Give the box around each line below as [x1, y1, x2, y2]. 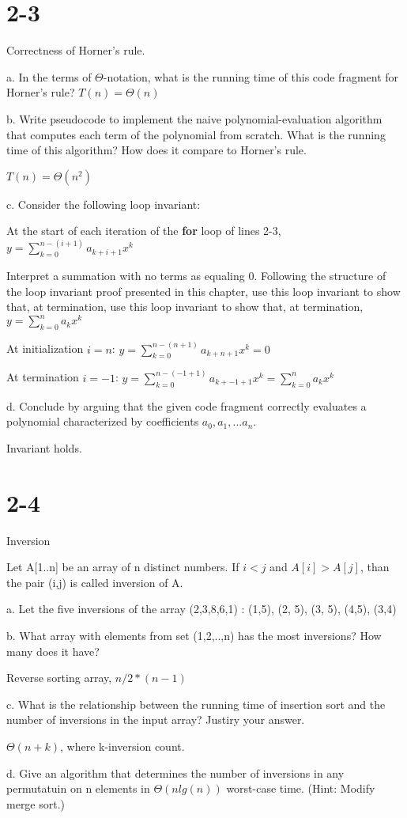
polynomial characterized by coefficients [6, 413, 199, 430]
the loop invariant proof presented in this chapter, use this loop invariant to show [6, 282, 401, 299]
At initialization [6, 340, 84, 357]
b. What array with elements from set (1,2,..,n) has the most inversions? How [6, 627, 382, 643]
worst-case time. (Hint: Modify [226, 780, 375, 797]
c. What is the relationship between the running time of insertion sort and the [6, 695, 386, 712]
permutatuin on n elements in [6, 780, 150, 797]
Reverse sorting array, [6, 669, 112, 686]
